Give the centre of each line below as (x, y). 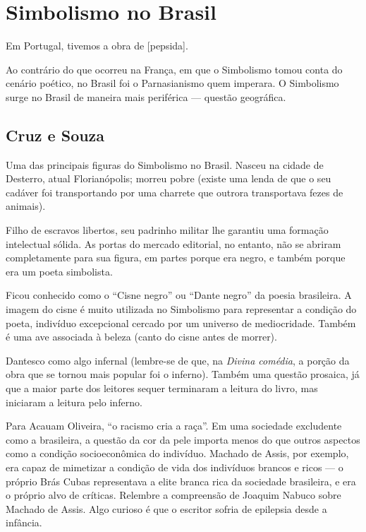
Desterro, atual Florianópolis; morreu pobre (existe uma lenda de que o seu (169, 178)
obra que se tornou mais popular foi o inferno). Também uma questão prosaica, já (183, 374)
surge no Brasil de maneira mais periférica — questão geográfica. (146, 96)
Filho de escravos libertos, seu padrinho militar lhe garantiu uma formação (167, 230)
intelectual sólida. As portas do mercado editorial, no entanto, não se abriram (173, 243)
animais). (26, 206)
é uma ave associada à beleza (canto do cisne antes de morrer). (141, 337)
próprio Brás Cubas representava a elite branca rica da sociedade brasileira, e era (181, 481)
